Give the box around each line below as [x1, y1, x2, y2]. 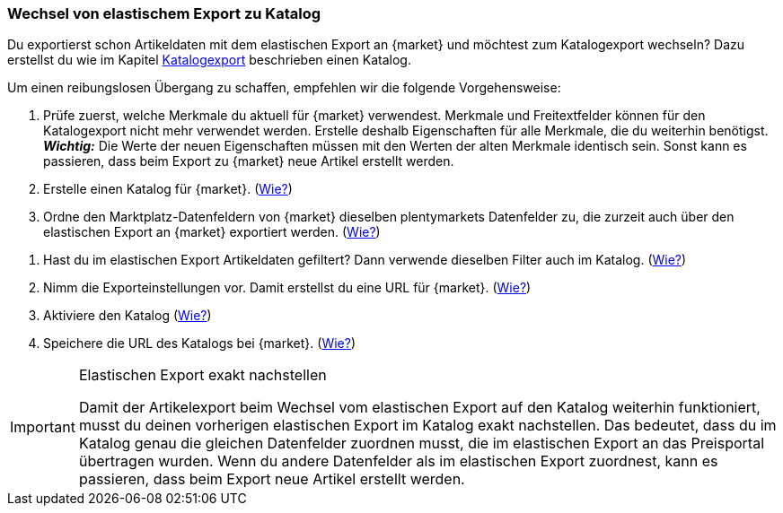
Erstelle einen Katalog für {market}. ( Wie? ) [43, 181, 293, 197]
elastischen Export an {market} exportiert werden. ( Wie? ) [43, 224, 381, 240]
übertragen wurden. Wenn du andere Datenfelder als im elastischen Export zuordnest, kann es [78, 452, 718, 471]
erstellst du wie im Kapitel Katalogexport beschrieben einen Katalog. [7, 52, 411, 68]
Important [10, 418, 75, 437]
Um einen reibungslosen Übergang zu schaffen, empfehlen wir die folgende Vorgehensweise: [7, 80, 561, 96]
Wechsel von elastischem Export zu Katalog [7, 4, 321, 22]
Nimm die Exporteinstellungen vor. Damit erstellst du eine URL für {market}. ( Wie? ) [43, 280, 532, 296]
